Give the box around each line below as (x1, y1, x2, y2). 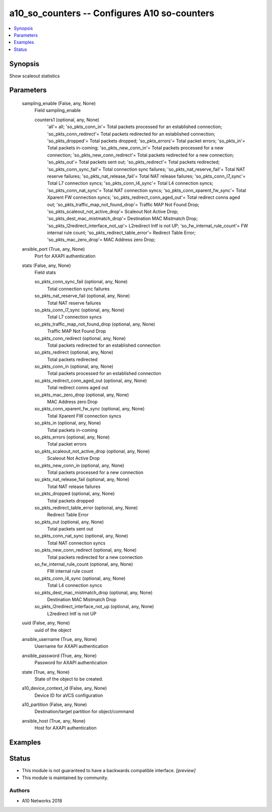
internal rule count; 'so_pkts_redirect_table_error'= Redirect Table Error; (47, 230, 196, 236)
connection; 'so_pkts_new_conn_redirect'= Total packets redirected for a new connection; (47, 152, 234, 158)
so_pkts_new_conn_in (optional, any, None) (34, 462, 124, 468)
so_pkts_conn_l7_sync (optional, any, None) (34, 307, 125, 313)
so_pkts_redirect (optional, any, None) (34, 349, 113, 355)
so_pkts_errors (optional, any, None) (34, 434, 110, 440)
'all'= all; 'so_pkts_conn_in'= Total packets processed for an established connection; (47, 124, 223, 130)
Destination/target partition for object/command (34, 709, 134, 715)
